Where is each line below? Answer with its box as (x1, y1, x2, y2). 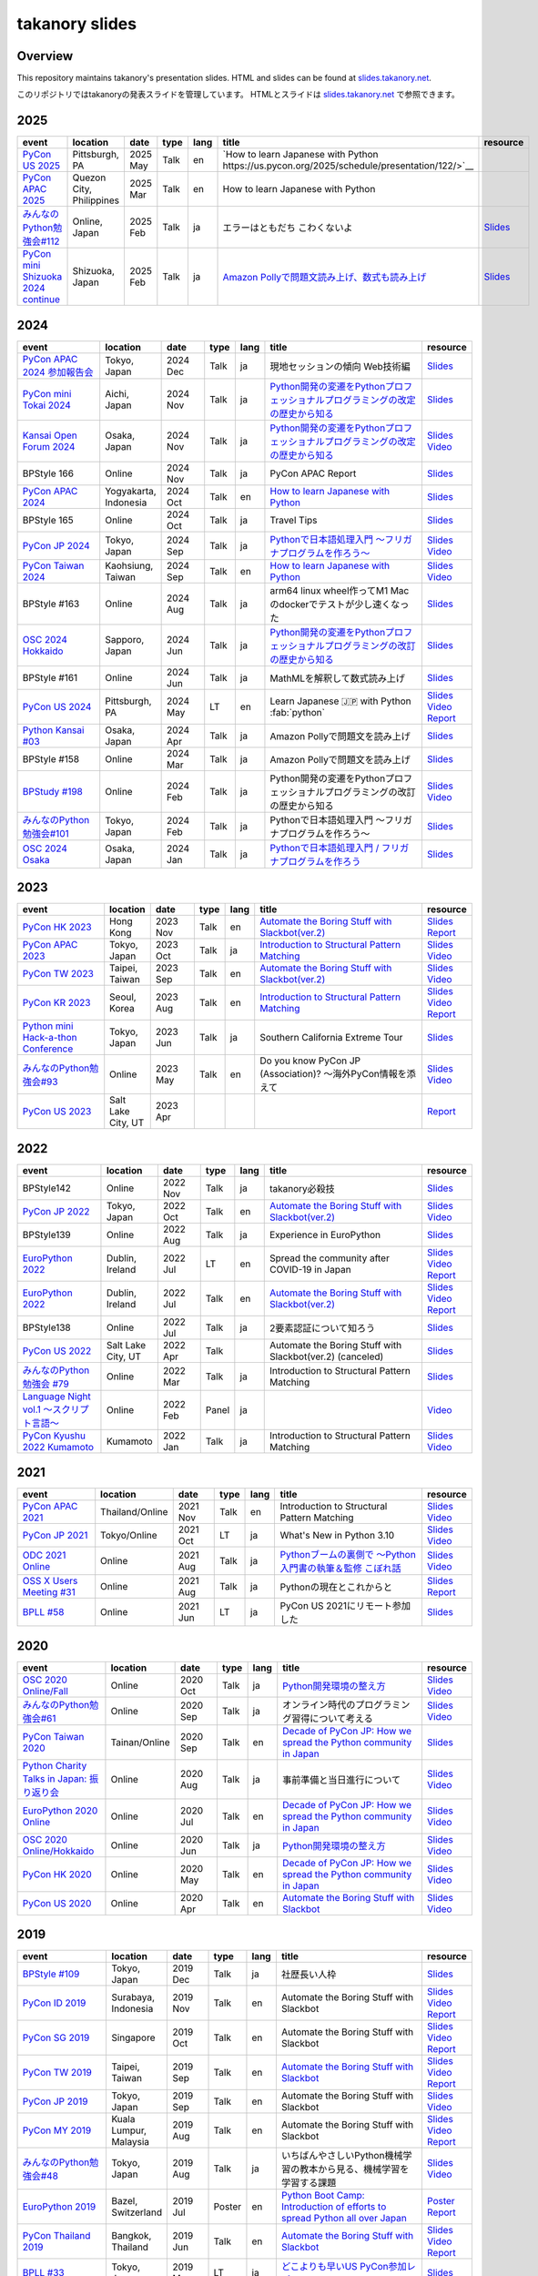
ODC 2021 (22, 1549, 66, 1561)
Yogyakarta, (105, 484, 157, 497)
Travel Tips (269, 513, 318, 526)
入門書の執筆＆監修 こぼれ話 (279, 1562, 401, 1575)
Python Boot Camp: (280, 2190, 365, 2202)
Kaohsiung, (105, 559, 154, 572)
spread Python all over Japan (280, 2212, 407, 2225)
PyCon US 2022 (22, 1344, 92, 1356)
